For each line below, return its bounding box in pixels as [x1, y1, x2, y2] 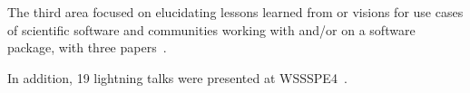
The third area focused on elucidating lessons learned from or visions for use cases [7, 3, 464, 21]
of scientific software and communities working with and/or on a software [7, 20, 416, 39]
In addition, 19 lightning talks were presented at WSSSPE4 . [7, 68, 348, 87]
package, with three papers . [7, 38, 167, 57]
